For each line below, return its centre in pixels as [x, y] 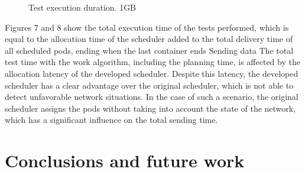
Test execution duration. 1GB [82, 7]
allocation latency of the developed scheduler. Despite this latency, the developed [152, 73]
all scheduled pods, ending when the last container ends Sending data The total [149, 50]
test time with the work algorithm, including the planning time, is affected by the [152, 62]
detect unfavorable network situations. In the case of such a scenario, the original [152, 97]
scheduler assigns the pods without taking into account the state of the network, [150, 108]
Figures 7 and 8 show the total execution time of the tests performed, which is [147, 27]
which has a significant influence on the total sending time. [111, 120]
